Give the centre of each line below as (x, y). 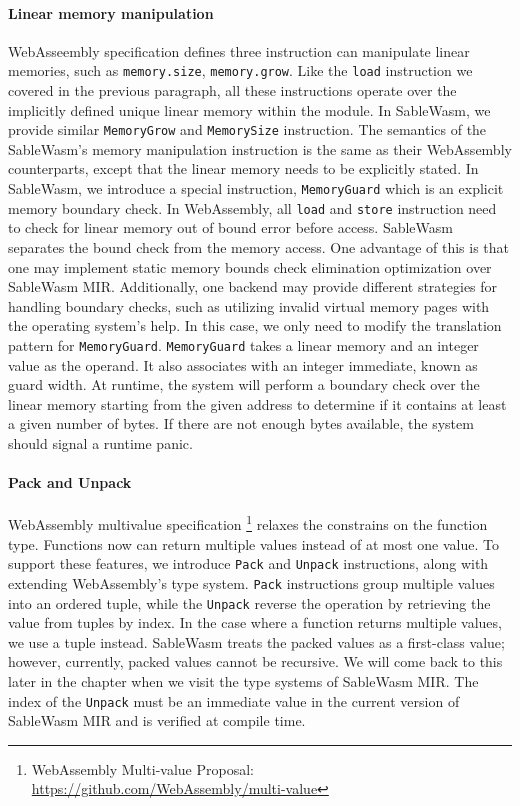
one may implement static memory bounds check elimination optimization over (250, 266)
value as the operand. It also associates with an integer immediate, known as (243, 364)
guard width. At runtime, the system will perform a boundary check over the (244, 384)
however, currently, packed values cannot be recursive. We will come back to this (255, 661)
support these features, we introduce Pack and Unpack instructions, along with (248, 563)
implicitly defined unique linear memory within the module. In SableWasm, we (249, 109)
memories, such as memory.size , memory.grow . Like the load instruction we (240, 70)
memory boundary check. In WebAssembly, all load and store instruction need (252, 207)
